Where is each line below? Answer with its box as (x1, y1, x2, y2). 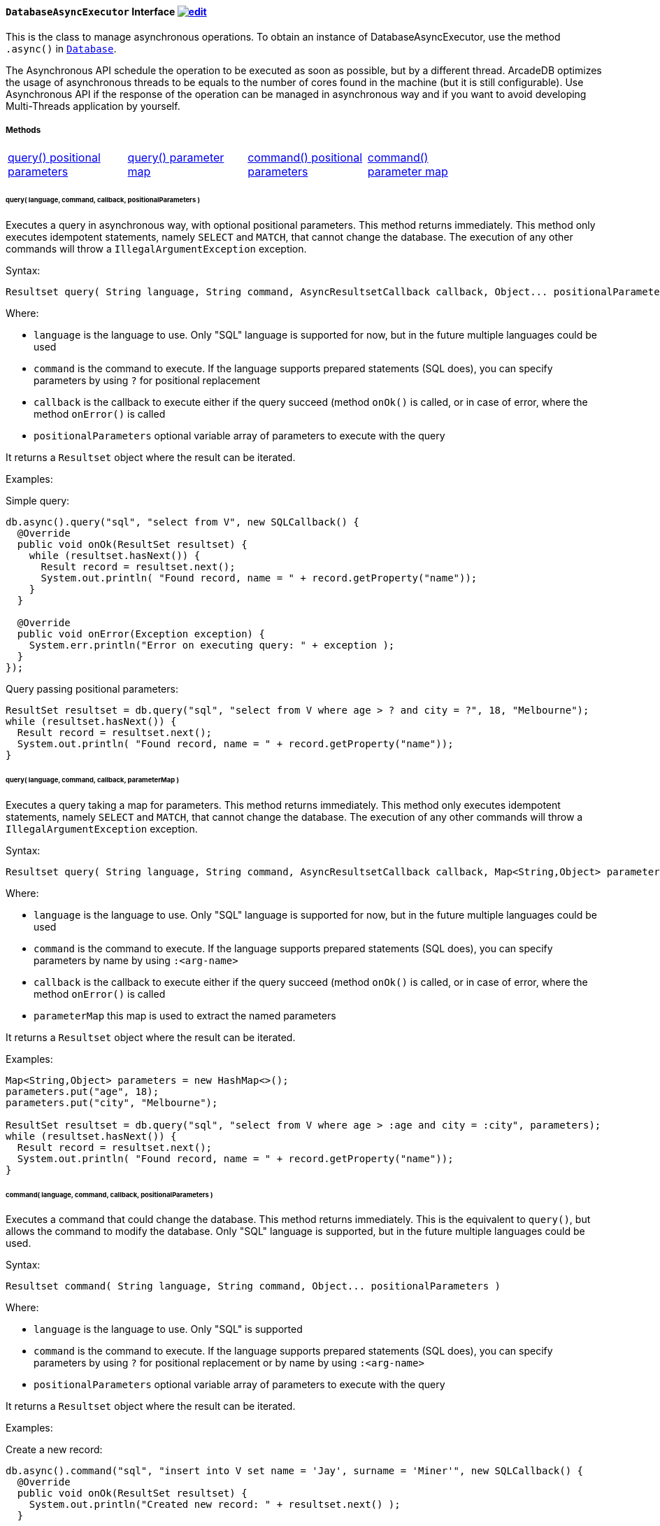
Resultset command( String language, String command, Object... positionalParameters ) (6, 1280, 501, 1292)
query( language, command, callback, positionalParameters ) (6, 196, 200, 204)
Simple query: (6, 495, 70, 507)
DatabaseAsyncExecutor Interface (6, 6, 175, 17)
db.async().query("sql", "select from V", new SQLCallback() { (6, 516, 359, 528)
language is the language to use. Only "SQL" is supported (34, 1323, 303, 1336)
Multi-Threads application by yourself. (6, 99, 180, 112)
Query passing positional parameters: (6, 683, 178, 695)
